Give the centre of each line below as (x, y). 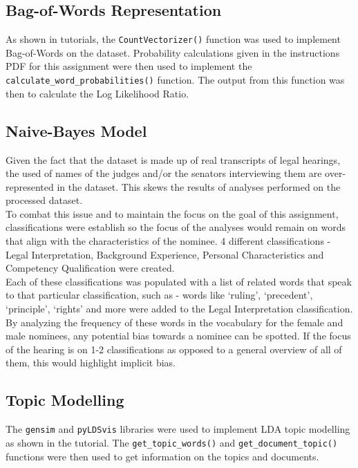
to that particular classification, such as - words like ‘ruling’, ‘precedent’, (159, 295)
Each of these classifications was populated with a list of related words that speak (179, 281)
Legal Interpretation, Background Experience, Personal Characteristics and (165, 254)
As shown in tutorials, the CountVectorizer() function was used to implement (173, 39)
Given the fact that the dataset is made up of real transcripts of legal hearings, (173, 159)
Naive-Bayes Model (76, 130)
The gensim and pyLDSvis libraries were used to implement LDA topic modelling (178, 429)
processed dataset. (44, 200)
